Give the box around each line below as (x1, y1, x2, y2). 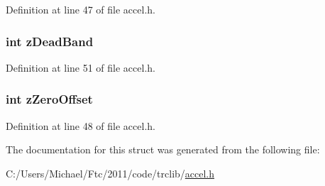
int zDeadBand (6, 32, 94, 50)
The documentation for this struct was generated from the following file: (6, 142, 320, 157)
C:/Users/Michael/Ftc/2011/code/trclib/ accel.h (6, 165, 215, 180)
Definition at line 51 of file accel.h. (6, 60, 155, 75)
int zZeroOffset (6, 90, 93, 108)
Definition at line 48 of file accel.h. (6, 118, 155, 133)
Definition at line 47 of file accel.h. (6, 2, 155, 16)
